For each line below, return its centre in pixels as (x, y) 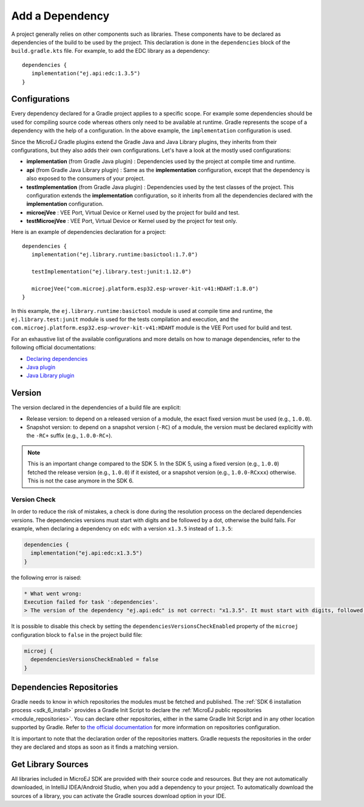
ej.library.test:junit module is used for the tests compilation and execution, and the (125, 319)
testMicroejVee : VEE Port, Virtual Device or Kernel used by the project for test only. (132, 221)
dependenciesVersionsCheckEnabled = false (95, 660)
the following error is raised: (46, 577)
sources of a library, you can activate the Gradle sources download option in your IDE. (119, 795)
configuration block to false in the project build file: (77, 634)
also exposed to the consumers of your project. (86, 179)
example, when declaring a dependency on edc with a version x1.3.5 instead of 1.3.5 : (122, 528)
